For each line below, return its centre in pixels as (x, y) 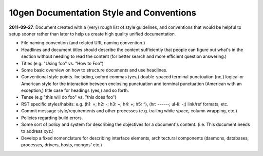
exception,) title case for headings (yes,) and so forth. (75, 90)
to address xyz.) (38, 131)
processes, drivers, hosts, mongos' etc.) (62, 145)
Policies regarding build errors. (52, 118)
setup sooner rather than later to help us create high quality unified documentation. (93, 34)
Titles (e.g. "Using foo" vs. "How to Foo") (63, 63)
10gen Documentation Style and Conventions (103, 13)
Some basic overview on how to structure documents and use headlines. (94, 70)
